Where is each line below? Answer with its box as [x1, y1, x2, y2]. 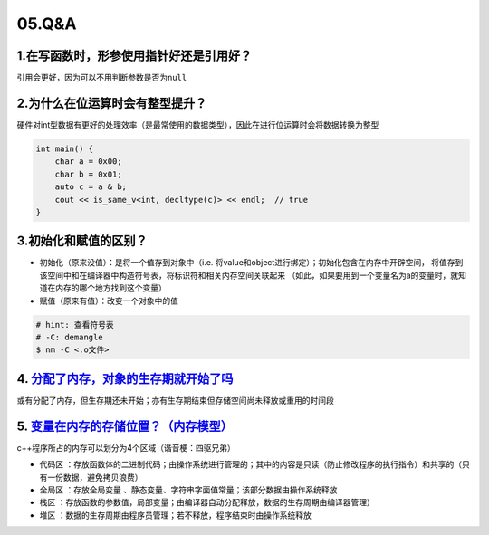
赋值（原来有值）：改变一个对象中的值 [39, 295, 178, 306]
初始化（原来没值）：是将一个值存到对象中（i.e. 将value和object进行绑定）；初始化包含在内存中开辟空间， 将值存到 [39, 257, 464, 268]
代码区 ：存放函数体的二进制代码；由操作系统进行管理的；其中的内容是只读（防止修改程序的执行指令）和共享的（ [39, 459, 462, 470]
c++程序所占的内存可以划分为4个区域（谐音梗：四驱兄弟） [16, 442, 235, 453]
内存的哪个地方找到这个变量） [54, 282, 167, 293]
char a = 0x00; [54, 157, 122, 167]
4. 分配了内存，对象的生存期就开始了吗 [16, 371, 234, 387]
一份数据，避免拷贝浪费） [46, 472, 143, 482]
